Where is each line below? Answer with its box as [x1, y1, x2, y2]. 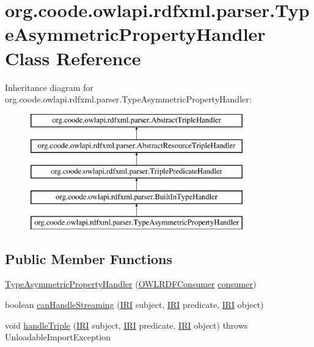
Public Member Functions [5, 249, 172, 268]
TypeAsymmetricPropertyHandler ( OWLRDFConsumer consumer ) [5, 277, 257, 290]
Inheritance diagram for [5, 80, 93, 93]
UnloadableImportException [5, 331, 111, 343]
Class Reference [5, 45, 141, 70]
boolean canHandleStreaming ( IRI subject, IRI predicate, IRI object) [5, 298, 264, 311]
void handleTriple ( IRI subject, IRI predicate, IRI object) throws [5, 318, 248, 331]
